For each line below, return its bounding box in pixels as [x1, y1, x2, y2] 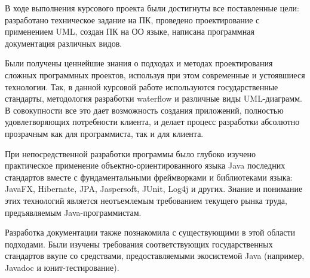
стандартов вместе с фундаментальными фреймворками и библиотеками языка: [5, 170, 293, 183]
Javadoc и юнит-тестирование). [5, 261, 119, 273]
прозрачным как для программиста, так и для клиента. [5, 127, 204, 139]
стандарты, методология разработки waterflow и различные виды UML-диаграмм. [5, 92, 302, 105]
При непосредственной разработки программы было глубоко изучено [5, 147, 256, 160]
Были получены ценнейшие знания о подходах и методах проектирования [5, 57, 273, 69]
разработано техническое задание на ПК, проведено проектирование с [5, 13, 260, 26]
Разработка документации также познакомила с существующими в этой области [5, 226, 296, 239]
